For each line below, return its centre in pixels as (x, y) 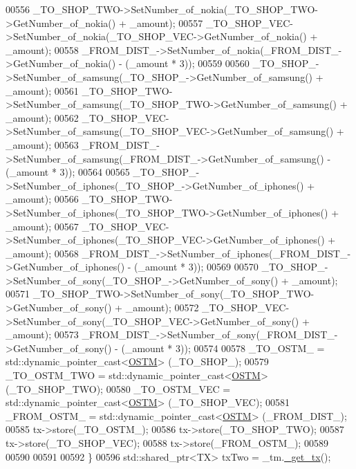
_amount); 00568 (42, 253)
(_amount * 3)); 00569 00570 (196, 267)
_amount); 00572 (162, 307)
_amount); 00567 (42, 226)
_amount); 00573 (42, 334)
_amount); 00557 (166, 22)
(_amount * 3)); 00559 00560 (187, 63)
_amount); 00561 (42, 90)
